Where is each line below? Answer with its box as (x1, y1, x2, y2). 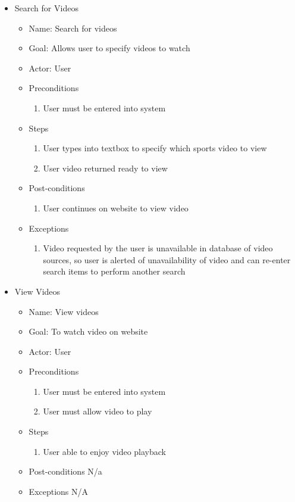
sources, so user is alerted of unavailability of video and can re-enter (43, 253, 291, 266)
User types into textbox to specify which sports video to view (43, 142, 267, 154)
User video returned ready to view (43, 161, 168, 174)
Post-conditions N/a (29, 465, 102, 478)
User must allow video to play (43, 405, 152, 417)
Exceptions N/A (29, 485, 89, 497)
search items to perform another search (43, 265, 186, 277)
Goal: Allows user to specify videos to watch (29, 42, 190, 54)
